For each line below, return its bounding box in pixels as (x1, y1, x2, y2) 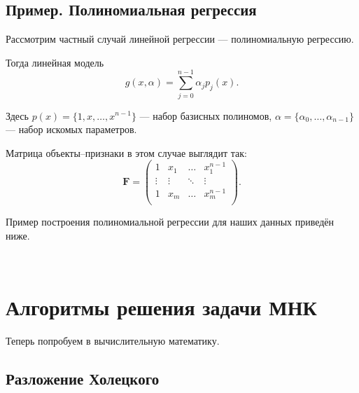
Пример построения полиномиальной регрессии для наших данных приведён (6, 214, 335, 229)
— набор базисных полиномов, (139, 108, 272, 123)
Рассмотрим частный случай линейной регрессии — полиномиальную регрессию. (6, 32, 354, 46)
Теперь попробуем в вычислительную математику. (6, 333, 220, 348)
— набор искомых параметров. (6, 122, 137, 137)
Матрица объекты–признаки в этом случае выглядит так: (6, 145, 247, 160)
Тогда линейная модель (6, 55, 104, 69)
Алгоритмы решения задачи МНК (6, 293, 317, 322)
